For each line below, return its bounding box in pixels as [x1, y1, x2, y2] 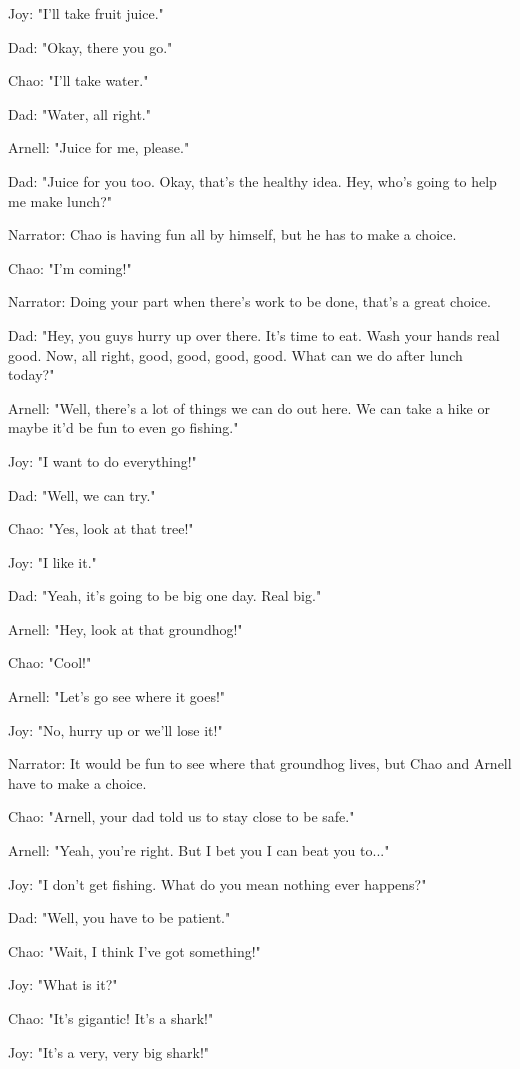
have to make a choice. [8, 772, 147, 793]
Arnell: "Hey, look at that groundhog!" [8, 618, 243, 639]
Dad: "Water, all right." [8, 103, 151, 124]
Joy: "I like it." [8, 551, 97, 572]
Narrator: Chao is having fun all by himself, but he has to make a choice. [8, 224, 457, 245]
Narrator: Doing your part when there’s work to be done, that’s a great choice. [8, 291, 491, 312]
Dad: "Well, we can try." [8, 484, 156, 505]
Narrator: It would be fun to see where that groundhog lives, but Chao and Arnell [8, 753, 512, 774]
